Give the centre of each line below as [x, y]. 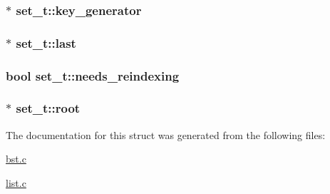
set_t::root [48, 108]
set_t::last [46, 42]
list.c [16, 182]
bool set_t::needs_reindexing [93, 75]
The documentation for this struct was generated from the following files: [166, 134]
